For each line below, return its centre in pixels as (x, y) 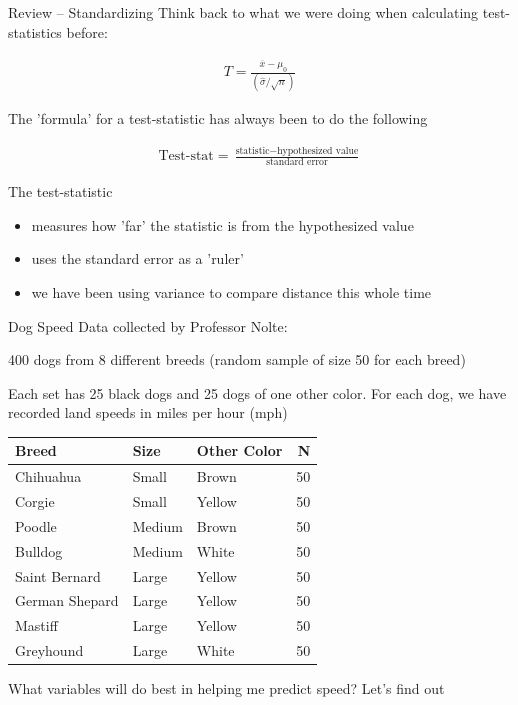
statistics (35, 31)
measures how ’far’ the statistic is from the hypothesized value (222, 224)
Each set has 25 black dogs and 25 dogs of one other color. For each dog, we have (257, 392)
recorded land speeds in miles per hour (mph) (148, 412)
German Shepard (67, 600)
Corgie (35, 501)
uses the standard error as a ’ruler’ (137, 258)
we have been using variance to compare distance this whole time (231, 291)
